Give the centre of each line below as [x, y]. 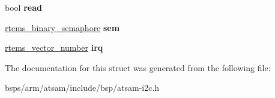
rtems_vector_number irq [54, 48]
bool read [23, 7]
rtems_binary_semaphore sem [62, 27]
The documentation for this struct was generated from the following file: [138, 67]
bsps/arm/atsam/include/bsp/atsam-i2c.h [82, 88]
